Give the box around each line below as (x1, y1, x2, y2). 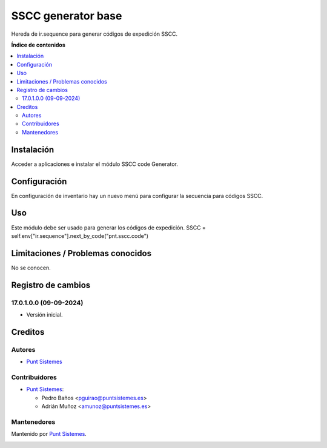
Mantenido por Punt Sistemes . (11, 430, 87, 438)
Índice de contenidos (11, 41, 66, 48)
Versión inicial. (26, 311, 63, 318)
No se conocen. (11, 264, 51, 271)
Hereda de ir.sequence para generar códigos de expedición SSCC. (11, 30, 178, 38)
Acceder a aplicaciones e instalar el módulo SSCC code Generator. (11, 160, 179, 168)
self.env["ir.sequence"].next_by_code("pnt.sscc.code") (11, 232, 148, 239)
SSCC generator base (11, 9, 122, 22)
